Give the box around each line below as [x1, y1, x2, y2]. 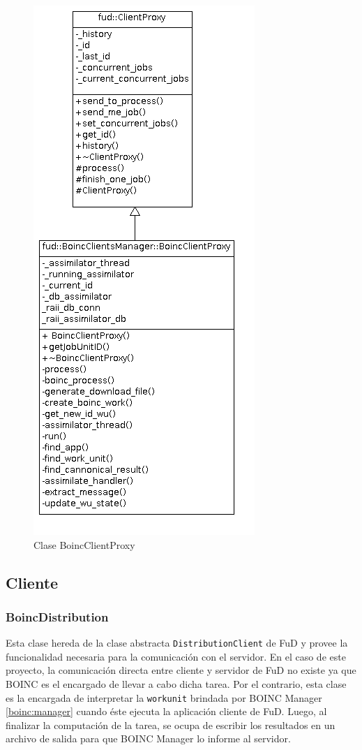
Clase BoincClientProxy [33, 537, 135, 552]
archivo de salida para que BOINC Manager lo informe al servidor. [6, 731, 291, 746]
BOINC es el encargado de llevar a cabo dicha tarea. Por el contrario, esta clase [6, 677, 347, 691]
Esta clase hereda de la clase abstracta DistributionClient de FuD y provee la [6, 635, 348, 650]
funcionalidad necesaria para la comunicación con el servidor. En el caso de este [6, 649, 346, 663]
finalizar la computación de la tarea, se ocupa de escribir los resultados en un [6, 717, 335, 732]
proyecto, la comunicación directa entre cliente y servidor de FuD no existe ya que [6, 663, 356, 677]
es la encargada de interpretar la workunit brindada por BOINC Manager [6, 690, 322, 705]
